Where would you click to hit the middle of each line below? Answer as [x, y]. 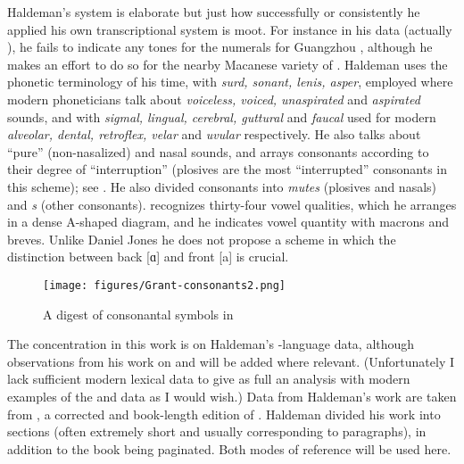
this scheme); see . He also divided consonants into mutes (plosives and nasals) [222, 186]
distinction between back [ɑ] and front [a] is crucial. [148, 257]
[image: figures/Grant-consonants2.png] [165, 285]
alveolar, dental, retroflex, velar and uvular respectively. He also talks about [214, 134]
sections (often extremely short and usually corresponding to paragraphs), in [217, 431]
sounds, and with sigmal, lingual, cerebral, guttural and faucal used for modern [222, 116]
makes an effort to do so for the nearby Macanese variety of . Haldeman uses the [228, 64]
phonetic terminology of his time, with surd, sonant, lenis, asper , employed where [230, 82]
